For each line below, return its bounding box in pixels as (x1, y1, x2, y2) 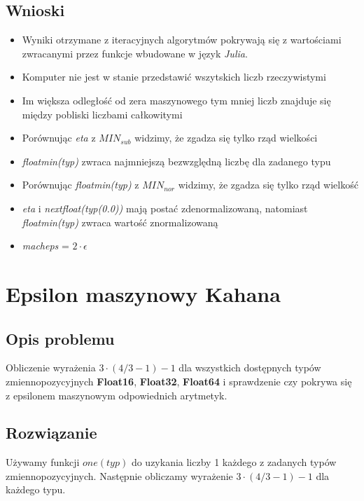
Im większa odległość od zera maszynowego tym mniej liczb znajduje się (22, 92, 331, 107)
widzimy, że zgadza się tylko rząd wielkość (178, 177, 358, 192)
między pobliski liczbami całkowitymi (22, 107, 183, 121)
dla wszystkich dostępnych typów (178, 360, 321, 375)
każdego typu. (6, 482, 66, 497)
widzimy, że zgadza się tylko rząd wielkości (134, 130, 318, 145)
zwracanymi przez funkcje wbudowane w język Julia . (22, 46, 248, 60)
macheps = (22, 238, 69, 253)
